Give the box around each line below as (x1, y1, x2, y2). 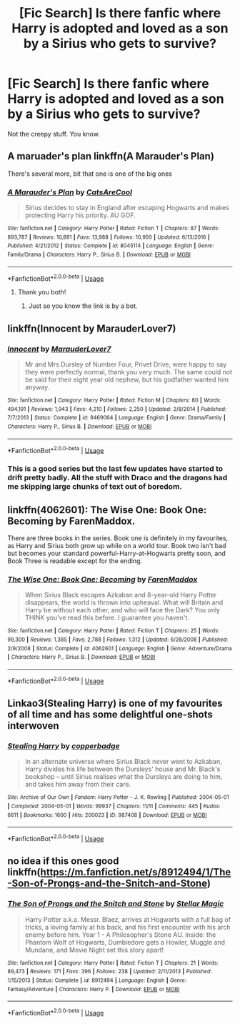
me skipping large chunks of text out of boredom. (7, 482, 182, 492)
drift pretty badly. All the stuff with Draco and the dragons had (7, 473, 227, 483)
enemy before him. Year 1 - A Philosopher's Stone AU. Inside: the (24, 930, 216, 939)
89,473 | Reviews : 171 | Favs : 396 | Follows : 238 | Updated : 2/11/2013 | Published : (7, 968, 212, 975)
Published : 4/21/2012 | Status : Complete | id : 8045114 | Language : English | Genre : (7, 242, 214, 249)
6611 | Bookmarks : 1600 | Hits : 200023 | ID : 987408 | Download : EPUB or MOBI (7, 811, 207, 819)
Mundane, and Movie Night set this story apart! (24, 945, 164, 954)
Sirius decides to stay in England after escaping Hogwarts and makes (24, 204, 230, 212)
